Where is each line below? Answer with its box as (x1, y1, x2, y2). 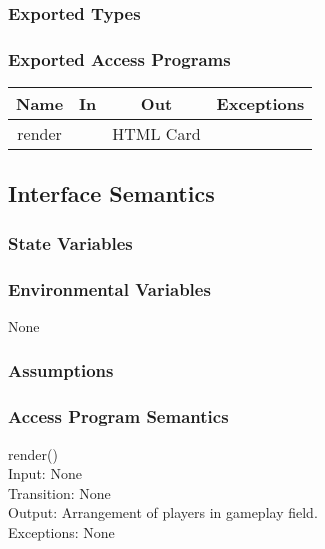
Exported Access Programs (8, 46, 231, 71)
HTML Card (112, 122, 201, 146)
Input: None (8, 463, 82, 484)
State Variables (8, 230, 133, 255)
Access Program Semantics (8, 404, 229, 429)
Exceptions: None (8, 521, 115, 542)
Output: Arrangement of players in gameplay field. (8, 502, 318, 523)
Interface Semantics (8, 178, 215, 209)
